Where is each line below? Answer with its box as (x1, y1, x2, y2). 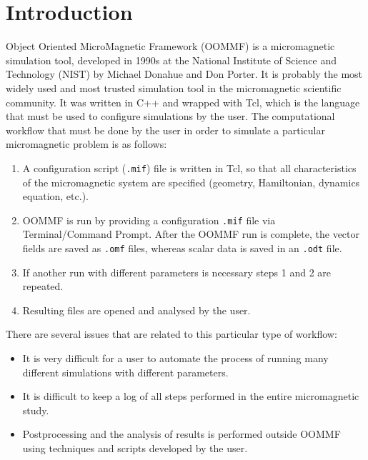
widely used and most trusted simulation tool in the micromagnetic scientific (6, 80, 342, 95)
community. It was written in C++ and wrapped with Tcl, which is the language (6, 94, 360, 109)
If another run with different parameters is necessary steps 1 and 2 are (22, 264, 331, 279)
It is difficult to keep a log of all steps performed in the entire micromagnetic (22, 389, 359, 404)
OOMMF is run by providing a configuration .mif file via (22, 212, 276, 227)
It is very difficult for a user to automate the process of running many (22, 351, 329, 365)
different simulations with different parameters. (22, 364, 229, 379)
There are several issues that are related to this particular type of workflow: (6, 326, 337, 341)
